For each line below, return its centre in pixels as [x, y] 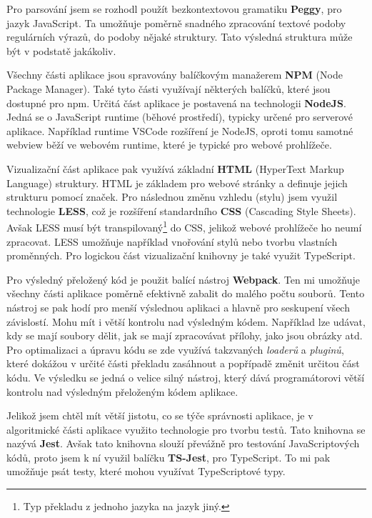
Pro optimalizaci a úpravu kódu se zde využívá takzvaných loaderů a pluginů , [175, 349]
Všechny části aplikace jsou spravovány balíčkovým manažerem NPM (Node [175, 75]
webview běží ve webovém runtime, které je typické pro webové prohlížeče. [169, 145]
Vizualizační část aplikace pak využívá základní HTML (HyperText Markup [175, 168]
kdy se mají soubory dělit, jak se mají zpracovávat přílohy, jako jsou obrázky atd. [185, 335]
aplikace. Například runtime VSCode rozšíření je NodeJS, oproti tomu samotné [180, 130]
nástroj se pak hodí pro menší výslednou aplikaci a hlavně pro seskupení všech [178, 307]
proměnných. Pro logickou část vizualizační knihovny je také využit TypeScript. [181, 255]
